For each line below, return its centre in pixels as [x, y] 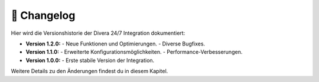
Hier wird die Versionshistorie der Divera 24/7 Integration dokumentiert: [98, 33]
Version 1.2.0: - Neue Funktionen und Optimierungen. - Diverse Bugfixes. [115, 44]
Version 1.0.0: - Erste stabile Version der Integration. [90, 60]
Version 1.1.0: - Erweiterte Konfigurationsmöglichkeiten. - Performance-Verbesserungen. [134, 52]
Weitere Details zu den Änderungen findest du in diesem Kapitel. [89, 71]
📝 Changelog [43, 15]
